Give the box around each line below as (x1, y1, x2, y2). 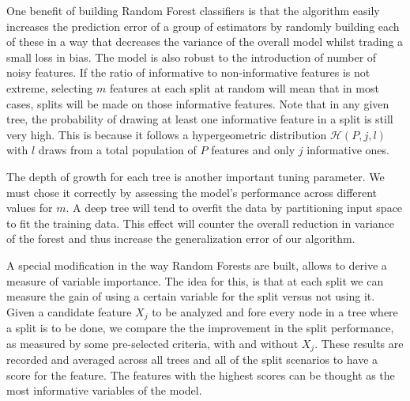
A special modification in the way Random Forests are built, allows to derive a (6, 256, 387, 273)
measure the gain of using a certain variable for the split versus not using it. (6, 288, 375, 305)
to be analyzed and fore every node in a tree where (152, 303, 398, 320)
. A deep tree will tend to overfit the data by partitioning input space (66, 199, 403, 216)
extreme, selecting (6, 79, 93, 96)
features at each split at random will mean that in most (109, 79, 379, 96)
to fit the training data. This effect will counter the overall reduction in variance (6, 214, 395, 231)
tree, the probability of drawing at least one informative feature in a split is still (6, 111, 393, 127)
